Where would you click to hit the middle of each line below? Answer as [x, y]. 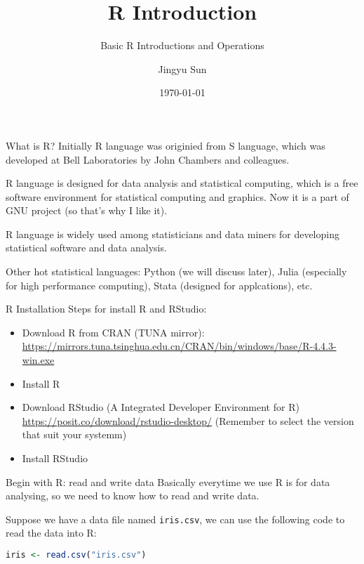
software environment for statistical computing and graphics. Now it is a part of [177, 196]
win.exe [38, 360]
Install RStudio [55, 458]
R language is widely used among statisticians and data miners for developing [173, 234]
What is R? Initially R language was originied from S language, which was [166, 145]
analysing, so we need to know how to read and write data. [133, 496]
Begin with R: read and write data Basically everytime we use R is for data [168, 481]
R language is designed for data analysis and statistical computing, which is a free [182, 183]
